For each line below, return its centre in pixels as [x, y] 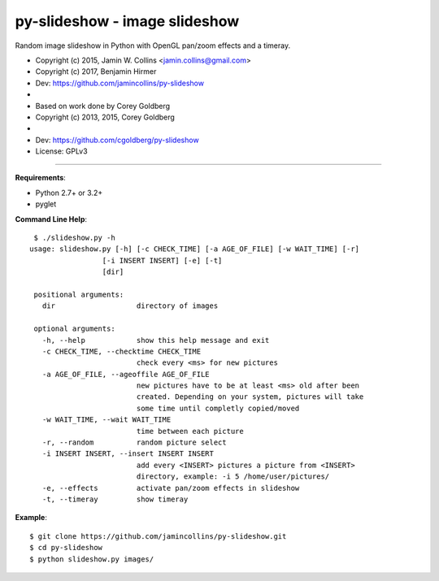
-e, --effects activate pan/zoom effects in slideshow [171, 488]
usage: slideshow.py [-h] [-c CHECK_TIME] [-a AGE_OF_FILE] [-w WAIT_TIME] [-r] [195, 249]
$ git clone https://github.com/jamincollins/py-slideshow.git [158, 536]
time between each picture [190, 431]
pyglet [46, 204]
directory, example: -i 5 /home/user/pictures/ [233, 477]
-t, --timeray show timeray [115, 499]
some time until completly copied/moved [218, 408]
